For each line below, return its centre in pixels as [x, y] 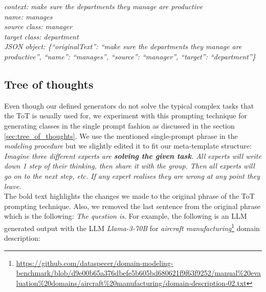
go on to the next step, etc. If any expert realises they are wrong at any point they [132, 175]
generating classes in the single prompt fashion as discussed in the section [119, 125]
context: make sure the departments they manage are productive [103, 6]
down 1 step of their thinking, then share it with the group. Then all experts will [129, 166]
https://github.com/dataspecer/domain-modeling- [95, 263]
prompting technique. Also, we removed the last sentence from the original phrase [132, 206]
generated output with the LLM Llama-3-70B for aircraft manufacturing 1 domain [132, 227]
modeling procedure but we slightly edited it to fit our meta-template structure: [128, 146]
